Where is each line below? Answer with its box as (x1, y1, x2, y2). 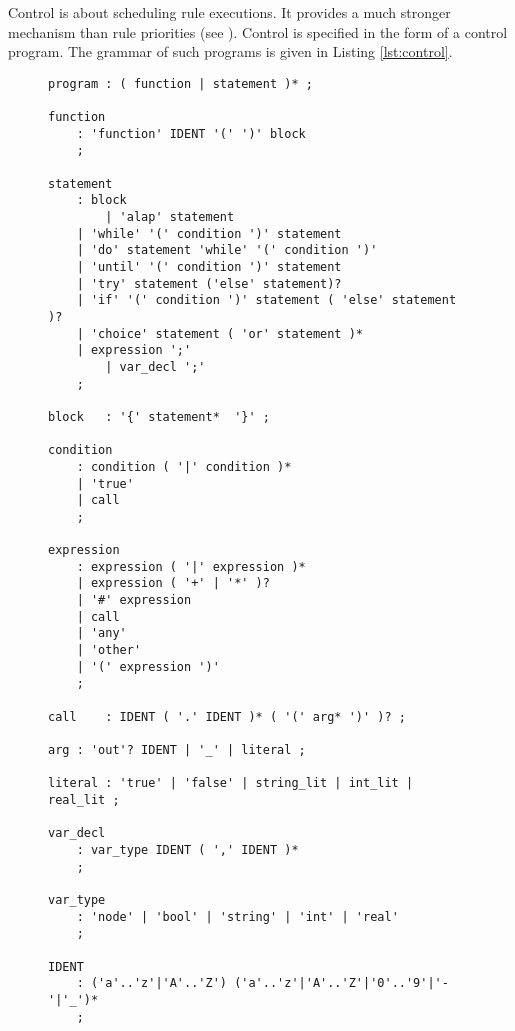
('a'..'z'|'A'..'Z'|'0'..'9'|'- (234, 976, 449, 991)
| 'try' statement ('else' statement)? (76, 276, 342, 291)
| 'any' (76, 626, 127, 641)
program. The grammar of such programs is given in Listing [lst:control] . (8, 41, 453, 62)
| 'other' (76, 643, 142, 658)
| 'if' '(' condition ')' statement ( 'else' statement (76, 293, 457, 308)
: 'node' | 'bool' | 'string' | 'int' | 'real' (76, 909, 399, 924)
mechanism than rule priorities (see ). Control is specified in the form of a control (8, 21, 508, 42)
